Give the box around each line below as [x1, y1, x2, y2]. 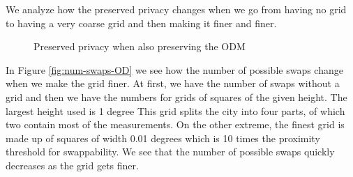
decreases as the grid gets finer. [6, 157, 139, 172]
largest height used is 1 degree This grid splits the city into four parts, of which [6, 103, 345, 118]
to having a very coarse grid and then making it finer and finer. [6, 15, 277, 30]
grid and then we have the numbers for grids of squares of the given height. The [6, 89, 347, 104]
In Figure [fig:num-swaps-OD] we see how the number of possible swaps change [6, 62, 343, 77]
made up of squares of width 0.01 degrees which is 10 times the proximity [6, 130, 320, 145]
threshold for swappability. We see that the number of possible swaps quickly [6, 144, 335, 159]
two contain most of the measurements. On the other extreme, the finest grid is [6, 117, 345, 132]
